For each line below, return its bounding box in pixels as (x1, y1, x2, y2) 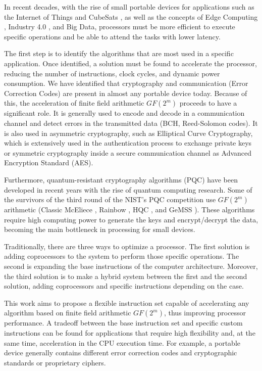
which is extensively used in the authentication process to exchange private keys (4, 137, 252, 148)
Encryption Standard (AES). (4, 157, 93, 168)
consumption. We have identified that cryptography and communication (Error (4, 78, 248, 88)
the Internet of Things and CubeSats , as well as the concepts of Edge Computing (4, 11, 258, 22)
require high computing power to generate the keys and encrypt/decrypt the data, (4, 214, 258, 224)
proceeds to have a (179, 98, 237, 108)
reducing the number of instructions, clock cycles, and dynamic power (4, 68, 220, 78)
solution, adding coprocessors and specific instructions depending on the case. (4, 281, 244, 291)
